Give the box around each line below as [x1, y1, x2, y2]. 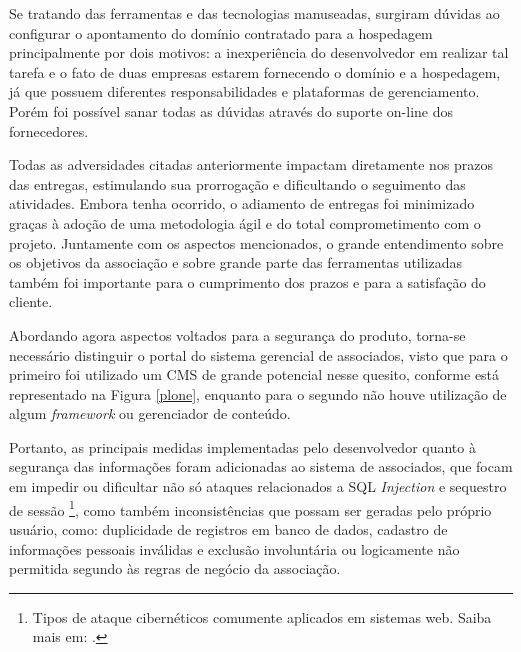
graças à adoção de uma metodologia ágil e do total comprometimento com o [9, 212, 481, 233]
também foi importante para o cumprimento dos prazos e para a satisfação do [9, 271, 486, 292]
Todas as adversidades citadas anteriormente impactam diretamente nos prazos [9, 154, 494, 175]
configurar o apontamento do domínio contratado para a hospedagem [9, 22, 433, 43]
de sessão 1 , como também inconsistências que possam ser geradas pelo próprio [9, 496, 492, 520]
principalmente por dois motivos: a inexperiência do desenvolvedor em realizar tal [9, 42, 509, 63]
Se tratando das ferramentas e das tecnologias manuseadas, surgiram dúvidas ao [9, 3, 500, 23]
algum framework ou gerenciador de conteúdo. [9, 403, 291, 424]
